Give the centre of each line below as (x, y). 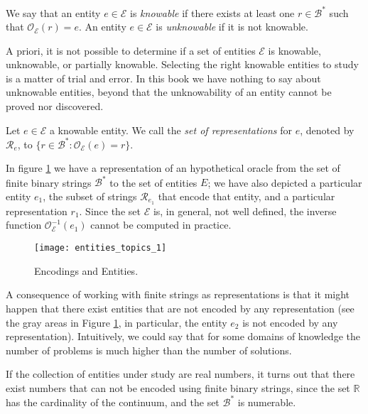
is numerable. (267, 402)
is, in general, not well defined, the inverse (245, 211)
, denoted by (327, 130)
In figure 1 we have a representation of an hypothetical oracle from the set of (173, 168)
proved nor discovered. (55, 106)
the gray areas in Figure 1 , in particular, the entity (117, 322)
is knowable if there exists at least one (212, 12)
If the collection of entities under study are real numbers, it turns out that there (180, 374)
